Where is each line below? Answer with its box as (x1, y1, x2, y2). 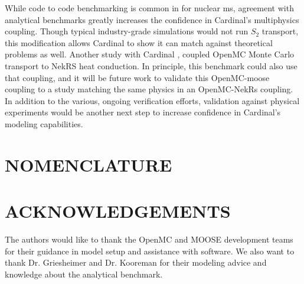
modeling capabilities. (5, 117, 83, 130)
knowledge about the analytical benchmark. (5, 267, 163, 280)
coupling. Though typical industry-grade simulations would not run (5, 25, 249, 37)
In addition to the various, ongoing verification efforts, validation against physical (5, 94, 300, 106)
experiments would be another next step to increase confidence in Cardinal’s (5, 106, 281, 118)
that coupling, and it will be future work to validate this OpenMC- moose (5, 71, 270, 83)
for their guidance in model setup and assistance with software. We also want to (5, 244, 295, 257)
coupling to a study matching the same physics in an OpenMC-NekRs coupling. (5, 83, 293, 95)
